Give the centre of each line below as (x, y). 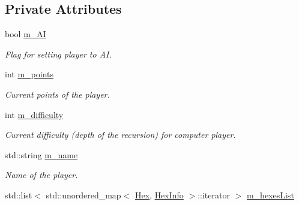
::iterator (214, 195)
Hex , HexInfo (159, 195)
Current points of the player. (57, 94)
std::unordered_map (83, 195)
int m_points (29, 74)
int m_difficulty (34, 114)
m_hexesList (270, 195)
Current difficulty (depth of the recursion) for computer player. (120, 135)
